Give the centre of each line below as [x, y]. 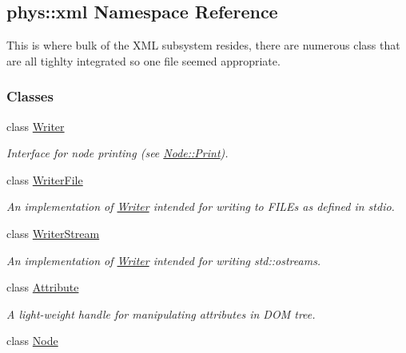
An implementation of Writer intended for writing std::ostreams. [164, 260]
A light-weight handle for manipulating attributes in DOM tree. [161, 313]
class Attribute [43, 287]
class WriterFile [45, 179]
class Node [32, 341]
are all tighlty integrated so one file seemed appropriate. [143, 60]
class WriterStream [53, 233]
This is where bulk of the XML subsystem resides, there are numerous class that [203, 45]
